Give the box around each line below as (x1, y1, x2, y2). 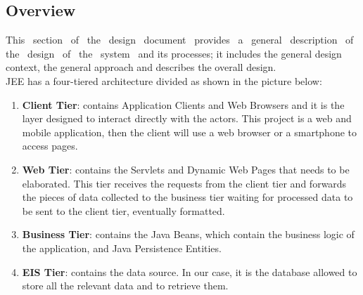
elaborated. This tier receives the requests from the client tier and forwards (22, 176, 347, 190)
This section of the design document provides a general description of (6, 32, 354, 47)
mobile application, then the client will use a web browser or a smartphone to (22, 124, 357, 139)
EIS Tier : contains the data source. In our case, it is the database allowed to (22, 264, 357, 279)
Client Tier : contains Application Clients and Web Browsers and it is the (22, 97, 345, 112)
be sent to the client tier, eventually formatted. (22, 203, 225, 218)
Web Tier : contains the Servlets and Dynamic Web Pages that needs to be (22, 162, 350, 176)
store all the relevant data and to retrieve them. (22, 278, 229, 293)
